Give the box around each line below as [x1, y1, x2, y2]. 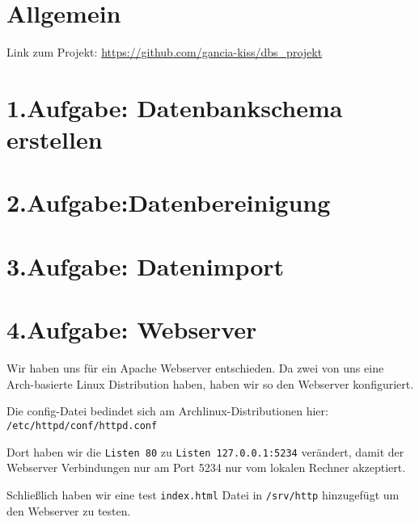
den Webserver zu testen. [6, 502, 131, 519]
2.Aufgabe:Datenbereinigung [6, 186, 331, 219]
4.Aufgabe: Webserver [6, 313, 257, 346]
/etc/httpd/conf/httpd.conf [6, 419, 158, 431]
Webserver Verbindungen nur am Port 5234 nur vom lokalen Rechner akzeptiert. [6, 459, 406, 476]
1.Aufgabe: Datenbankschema [6, 91, 343, 124]
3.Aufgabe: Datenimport [6, 249, 285, 282]
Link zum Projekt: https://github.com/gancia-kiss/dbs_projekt [6, 44, 323, 61]
